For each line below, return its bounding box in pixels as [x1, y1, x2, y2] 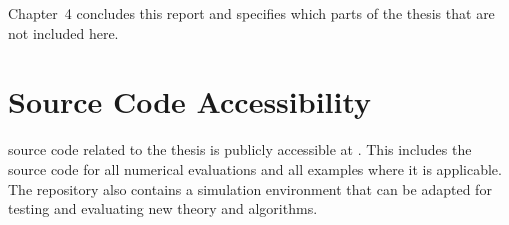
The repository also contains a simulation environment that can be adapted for [8, 178, 492, 199]
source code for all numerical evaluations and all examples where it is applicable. [8, 158, 502, 179]
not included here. [8, 22, 119, 43]
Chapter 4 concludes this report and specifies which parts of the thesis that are [8, 3, 495, 23]
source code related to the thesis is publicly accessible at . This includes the [8, 139, 472, 160]
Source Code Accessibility [8, 81, 372, 122]
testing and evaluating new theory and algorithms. [8, 198, 318, 219]
